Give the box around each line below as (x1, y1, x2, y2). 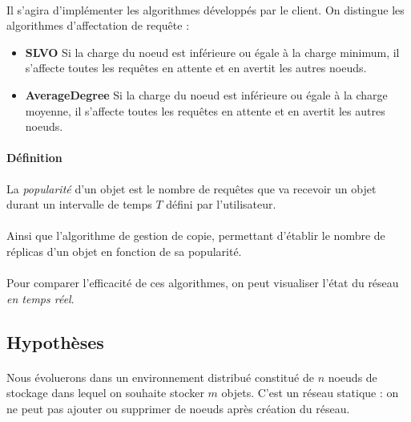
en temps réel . (6, 290, 75, 306)
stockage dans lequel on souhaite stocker (6, 384, 204, 401)
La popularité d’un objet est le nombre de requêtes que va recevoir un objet (6, 180, 377, 197)
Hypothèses (6, 329, 104, 354)
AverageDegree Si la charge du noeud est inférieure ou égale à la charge (25, 86, 388, 103)
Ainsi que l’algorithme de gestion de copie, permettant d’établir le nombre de (6, 227, 385, 244)
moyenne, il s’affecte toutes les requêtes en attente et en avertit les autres (25, 102, 385, 119)
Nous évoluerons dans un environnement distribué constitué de (6, 368, 314, 385)
